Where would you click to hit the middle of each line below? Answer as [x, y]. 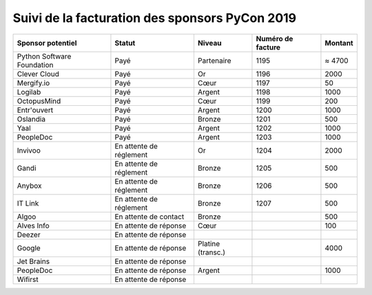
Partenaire [214, 61]
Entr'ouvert [35, 110]
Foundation [35, 65]
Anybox [29, 186]
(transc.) [211, 252]
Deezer [29, 234]
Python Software [44, 56]
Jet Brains [33, 261]
